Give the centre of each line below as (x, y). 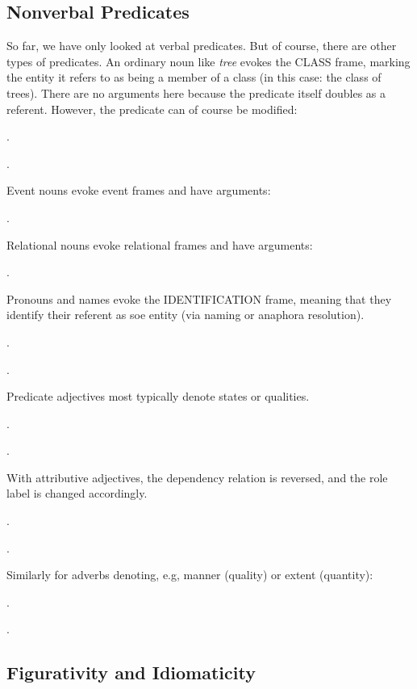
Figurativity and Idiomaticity (131, 672)
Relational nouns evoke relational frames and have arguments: (160, 244)
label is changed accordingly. (77, 493)
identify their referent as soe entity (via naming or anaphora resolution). (186, 315)
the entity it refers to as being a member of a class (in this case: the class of (194, 77)
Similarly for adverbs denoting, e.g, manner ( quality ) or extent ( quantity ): (190, 575)
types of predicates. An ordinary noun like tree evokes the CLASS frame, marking (208, 61)
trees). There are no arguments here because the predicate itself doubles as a (196, 92)
